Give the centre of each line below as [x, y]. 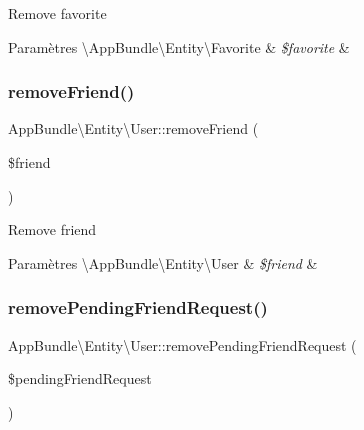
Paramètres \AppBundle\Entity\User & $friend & [163, 262]
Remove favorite [57, 13]
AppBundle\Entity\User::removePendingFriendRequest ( [182, 344]
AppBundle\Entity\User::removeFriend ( [133, 128]
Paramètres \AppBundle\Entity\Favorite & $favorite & [179, 46]
